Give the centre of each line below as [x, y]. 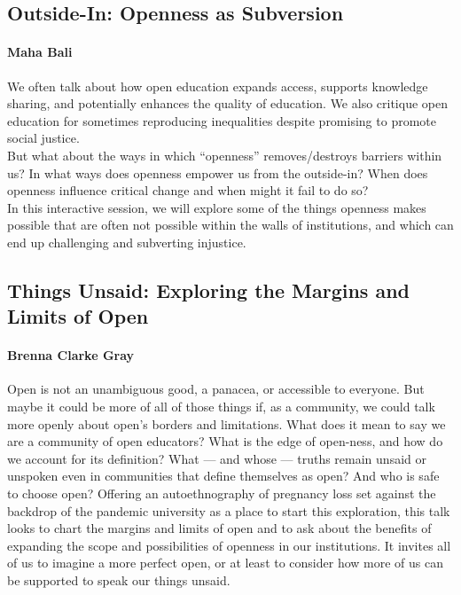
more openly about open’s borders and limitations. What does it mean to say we [227, 423]
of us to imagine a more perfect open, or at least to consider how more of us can [226, 563]
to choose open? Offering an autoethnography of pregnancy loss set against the [222, 493]
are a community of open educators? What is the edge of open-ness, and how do [225, 441]
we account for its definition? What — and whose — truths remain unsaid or [217, 458]
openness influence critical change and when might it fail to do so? [188, 190]
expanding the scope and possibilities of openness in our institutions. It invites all [229, 545]
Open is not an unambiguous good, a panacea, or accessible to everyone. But [216, 389]
